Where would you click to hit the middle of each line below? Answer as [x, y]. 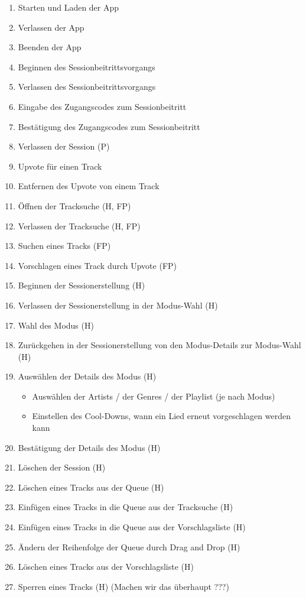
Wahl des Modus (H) [56, 325]
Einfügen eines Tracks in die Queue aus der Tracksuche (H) [126, 507]
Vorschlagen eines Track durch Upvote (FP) [97, 265]
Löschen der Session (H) [62, 467]
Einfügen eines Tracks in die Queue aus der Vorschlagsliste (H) [132, 527]
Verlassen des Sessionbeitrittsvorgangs [87, 87]
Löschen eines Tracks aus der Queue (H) [91, 487]
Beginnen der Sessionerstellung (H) [82, 285]
